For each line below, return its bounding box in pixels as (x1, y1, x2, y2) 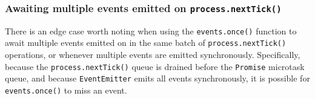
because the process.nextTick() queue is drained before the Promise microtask (5, 60, 305, 72)
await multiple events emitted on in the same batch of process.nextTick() (5, 36, 287, 49)
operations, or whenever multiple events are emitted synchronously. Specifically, (5, 48, 300, 61)
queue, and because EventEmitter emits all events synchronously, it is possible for (5, 72, 310, 85)
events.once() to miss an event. (5, 84, 127, 96)
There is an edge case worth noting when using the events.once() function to (5, 24, 297, 37)
